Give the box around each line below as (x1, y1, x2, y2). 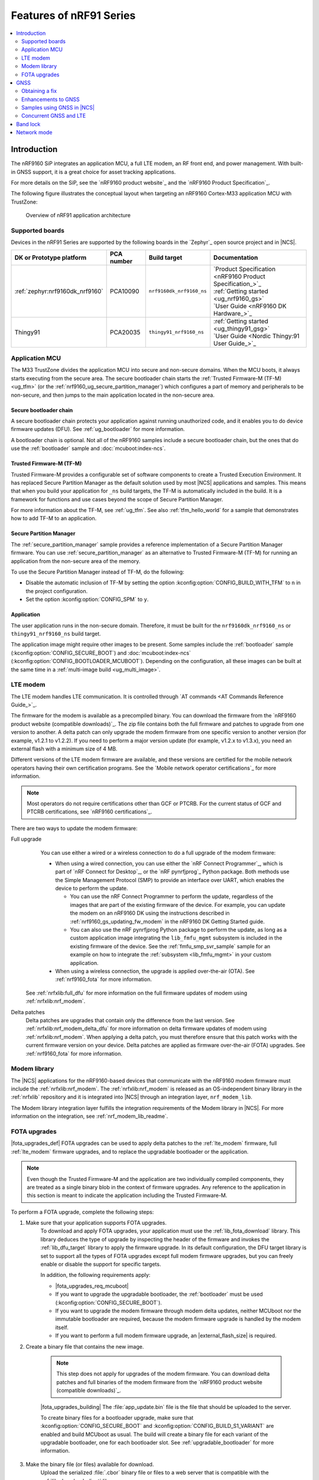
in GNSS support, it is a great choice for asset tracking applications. (11, 168, 176, 175)
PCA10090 (109, 287, 139, 295)
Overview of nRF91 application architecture (25, 212, 131, 219)
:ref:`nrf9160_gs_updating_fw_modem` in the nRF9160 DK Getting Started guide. (70, 918, 265, 925)
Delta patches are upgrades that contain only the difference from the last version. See (25, 1016, 235, 1024)
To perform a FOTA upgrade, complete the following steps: (11, 1208, 154, 1215)
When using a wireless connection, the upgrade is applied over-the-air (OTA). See (55, 968, 255, 974)
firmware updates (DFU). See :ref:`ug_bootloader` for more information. (11, 426, 185, 433)
